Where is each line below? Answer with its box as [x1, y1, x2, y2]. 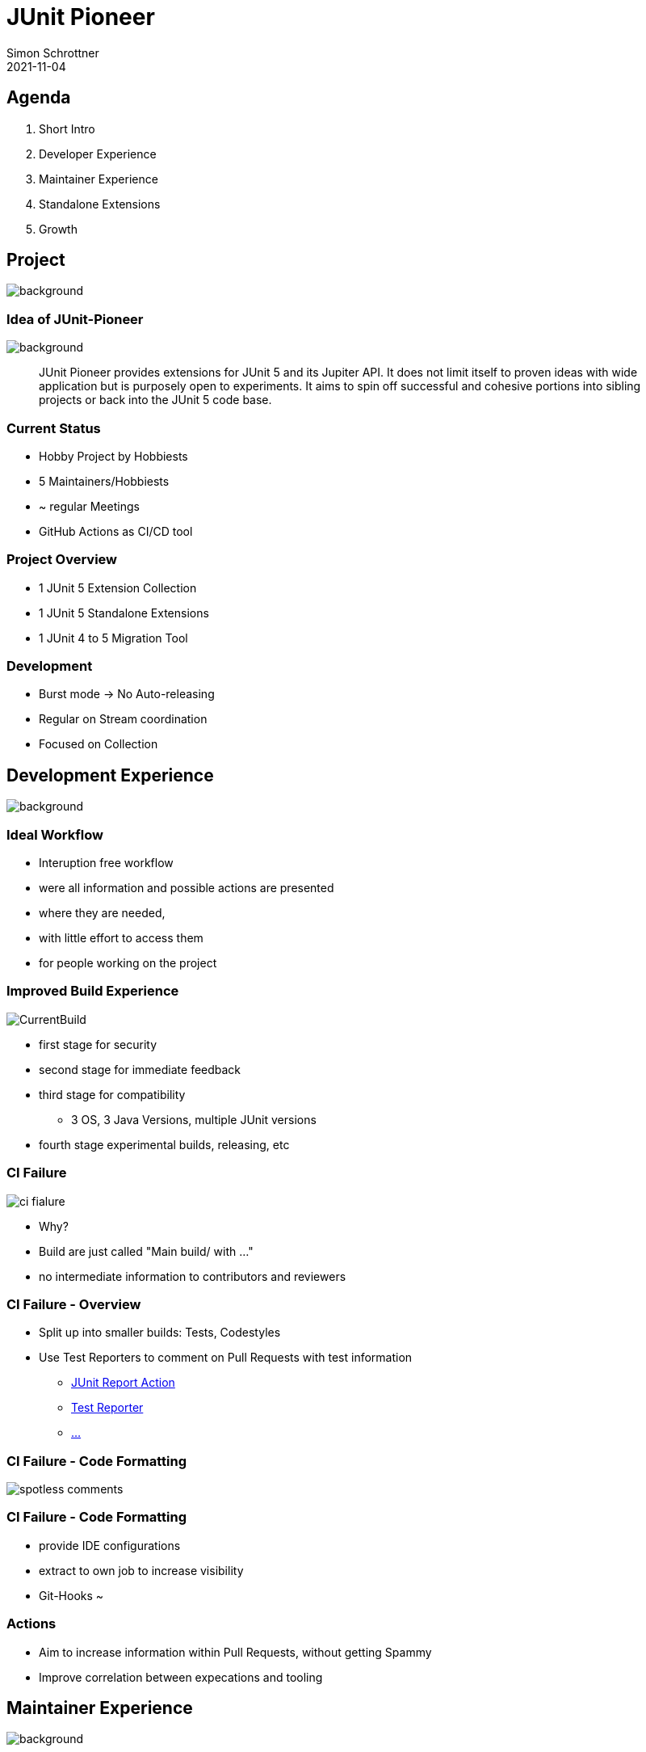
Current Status [6, 419, 101, 436]
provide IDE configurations [39, 1538, 181, 1552]
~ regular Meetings [39, 499, 140, 513]
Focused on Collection [39, 737, 158, 752]
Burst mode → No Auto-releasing [39, 687, 215, 701]
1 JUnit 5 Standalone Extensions [39, 605, 209, 620]
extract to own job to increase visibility [39, 1563, 244, 1577]
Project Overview [6, 551, 118, 568]
